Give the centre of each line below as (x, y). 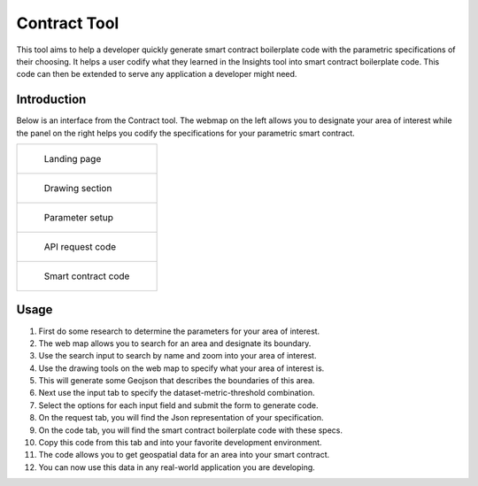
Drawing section (78, 189)
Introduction (51, 100)
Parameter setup (79, 218)
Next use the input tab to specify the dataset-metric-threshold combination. (177, 393)
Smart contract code (87, 276)
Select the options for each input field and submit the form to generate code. (178, 405)
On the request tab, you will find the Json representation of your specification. (181, 418)
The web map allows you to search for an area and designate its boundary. (175, 343)
